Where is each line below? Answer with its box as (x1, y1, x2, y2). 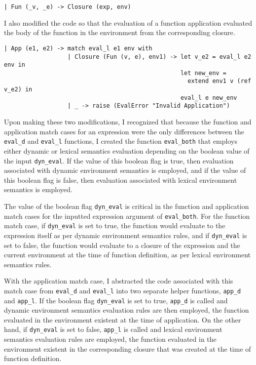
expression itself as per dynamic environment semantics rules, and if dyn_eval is (4, 230, 247, 240)
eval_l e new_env (180, 94, 237, 101)
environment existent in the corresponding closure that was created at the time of (4, 343, 251, 354)
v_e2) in (4, 86, 33, 93)
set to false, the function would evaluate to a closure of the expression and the (4, 240, 240, 250)
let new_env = (180, 69, 227, 77)
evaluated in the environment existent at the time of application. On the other (4, 314, 241, 324)
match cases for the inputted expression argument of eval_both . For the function (4, 210, 250, 221)
